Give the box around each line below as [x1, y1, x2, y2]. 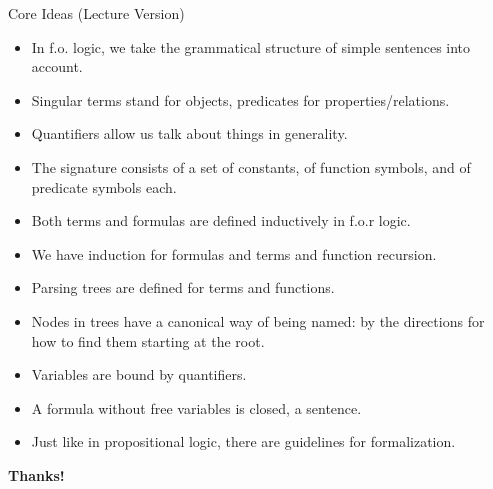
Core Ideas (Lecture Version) [8, 3, 185, 23]
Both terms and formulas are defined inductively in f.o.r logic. [31, 210, 411, 231]
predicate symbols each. [31, 176, 177, 197]
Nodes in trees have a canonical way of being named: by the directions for [31, 310, 485, 331]
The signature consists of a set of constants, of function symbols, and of [31, 156, 471, 177]
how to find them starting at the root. [31, 330, 265, 351]
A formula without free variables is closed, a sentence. [31, 397, 362, 418]
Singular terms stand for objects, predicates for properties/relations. [31, 89, 450, 110]
